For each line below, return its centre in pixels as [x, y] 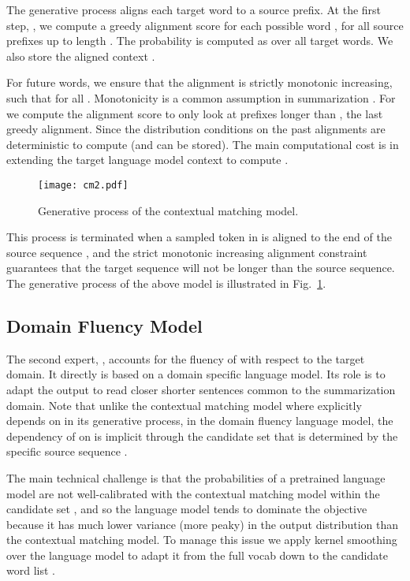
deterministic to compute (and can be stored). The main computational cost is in [203, 144]
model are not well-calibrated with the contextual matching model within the [193, 493]
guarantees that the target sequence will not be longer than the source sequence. [201, 268]
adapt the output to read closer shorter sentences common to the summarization [201, 389]
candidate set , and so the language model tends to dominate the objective [187, 509]
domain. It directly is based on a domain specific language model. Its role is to [196, 374]
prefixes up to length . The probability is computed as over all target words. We [200, 41]
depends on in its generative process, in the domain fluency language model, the [200, 421]
